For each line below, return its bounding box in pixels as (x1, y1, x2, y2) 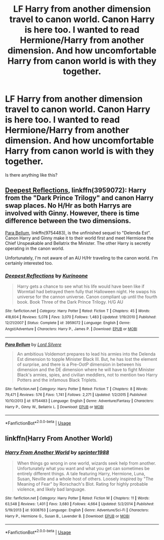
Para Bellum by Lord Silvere (5, 341, 62, 347)
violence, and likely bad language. (17, 486, 86, 492)
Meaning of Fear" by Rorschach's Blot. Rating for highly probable (17, 481, 148, 487)
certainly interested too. (5, 260, 53, 266)
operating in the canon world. (5, 245, 64, 251)
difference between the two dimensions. (5, 217, 131, 225)
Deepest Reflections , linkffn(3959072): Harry (5, 186, 146, 194)
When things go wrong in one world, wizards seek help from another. (17, 460, 156, 466)
